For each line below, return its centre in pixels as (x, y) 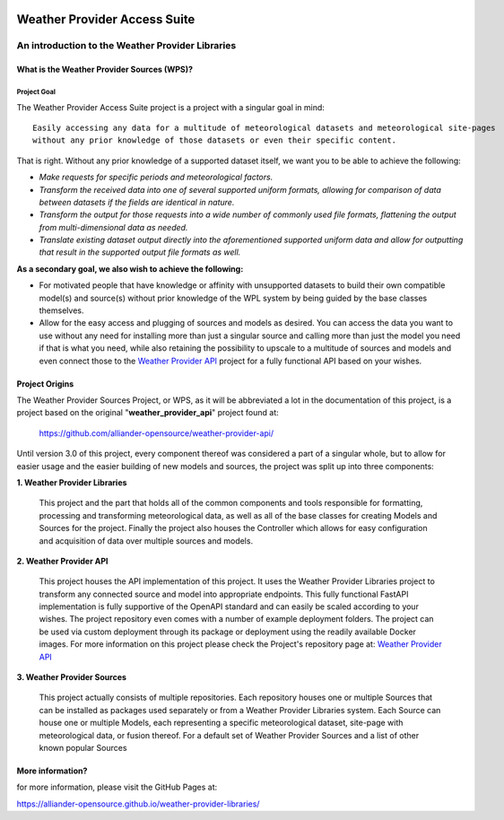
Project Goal (36, 92)
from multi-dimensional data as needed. (113, 227)
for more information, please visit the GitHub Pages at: (117, 787)
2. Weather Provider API (62, 561)
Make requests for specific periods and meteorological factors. (156, 177)
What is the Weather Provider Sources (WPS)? (104, 70)
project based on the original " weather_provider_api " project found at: (148, 413)
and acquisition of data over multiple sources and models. (146, 541)
